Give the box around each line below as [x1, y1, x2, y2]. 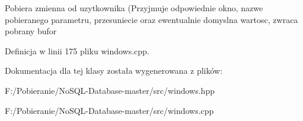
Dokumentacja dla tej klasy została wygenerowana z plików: [5, 64, 223, 77]
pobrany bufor [5, 25, 57, 37]
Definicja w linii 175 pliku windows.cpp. [5, 44, 149, 57]
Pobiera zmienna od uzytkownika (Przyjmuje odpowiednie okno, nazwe [5, 2, 263, 14]
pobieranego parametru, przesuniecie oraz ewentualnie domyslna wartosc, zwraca [5, 13, 298, 25]
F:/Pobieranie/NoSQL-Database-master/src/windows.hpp [5, 84, 215, 96]
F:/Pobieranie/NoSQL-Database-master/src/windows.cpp [5, 104, 214, 116]
